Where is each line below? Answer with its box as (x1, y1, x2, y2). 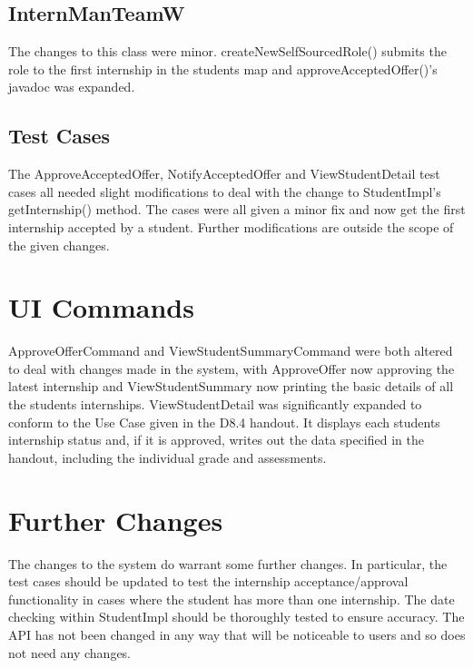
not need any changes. (8, 643, 132, 662)
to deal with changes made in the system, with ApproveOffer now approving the (8, 359, 455, 378)
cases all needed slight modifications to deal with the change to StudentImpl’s (8, 182, 441, 201)
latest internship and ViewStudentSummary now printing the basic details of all (8, 377, 454, 396)
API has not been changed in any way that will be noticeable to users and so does (8, 624, 466, 643)
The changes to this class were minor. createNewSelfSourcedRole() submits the (8, 42, 447, 61)
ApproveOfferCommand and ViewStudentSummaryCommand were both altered (8, 341, 453, 360)
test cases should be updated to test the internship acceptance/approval (8, 572, 409, 591)
